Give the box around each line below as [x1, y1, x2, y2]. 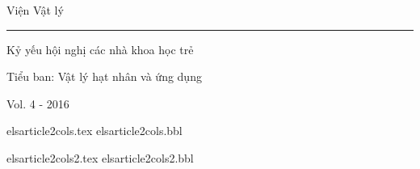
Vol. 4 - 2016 [6, 95, 69, 112]
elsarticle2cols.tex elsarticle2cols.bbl [6, 122, 183, 139]
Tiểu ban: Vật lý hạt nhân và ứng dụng [6, 68, 202, 85]
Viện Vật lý [6, 2, 64, 18]
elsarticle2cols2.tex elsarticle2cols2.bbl [6, 149, 194, 166]
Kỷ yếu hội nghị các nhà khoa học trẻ [6, 40, 194, 57]
